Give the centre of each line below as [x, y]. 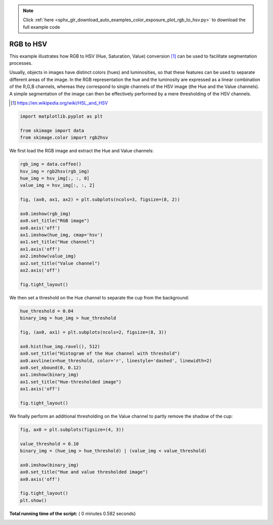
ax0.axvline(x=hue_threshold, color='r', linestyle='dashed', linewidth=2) [116, 361]
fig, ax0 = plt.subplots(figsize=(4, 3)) [72, 429]
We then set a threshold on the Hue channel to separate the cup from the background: [99, 297]
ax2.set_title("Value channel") [60, 263]
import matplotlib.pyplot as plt [61, 117]
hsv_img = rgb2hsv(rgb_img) [55, 171]
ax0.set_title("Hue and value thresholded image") [84, 472]
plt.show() [33, 500]
